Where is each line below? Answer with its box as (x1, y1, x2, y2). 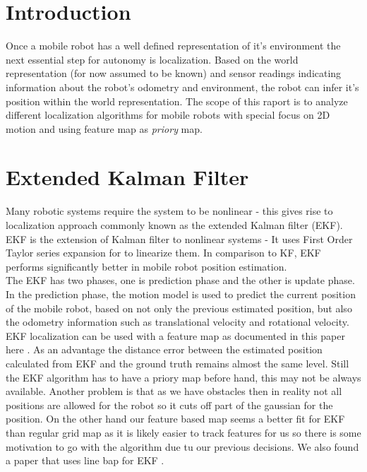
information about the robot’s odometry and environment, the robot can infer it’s (6, 79, 359, 94)
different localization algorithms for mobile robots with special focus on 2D (6, 107, 330, 122)
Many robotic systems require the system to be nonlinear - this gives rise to (6, 203, 333, 218)
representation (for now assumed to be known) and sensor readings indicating (6, 66, 342, 81)
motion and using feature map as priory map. (6, 121, 203, 136)
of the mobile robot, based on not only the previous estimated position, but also (6, 300, 352, 315)
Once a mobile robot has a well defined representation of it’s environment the (6, 38, 341, 53)
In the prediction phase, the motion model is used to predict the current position (6, 286, 356, 301)
